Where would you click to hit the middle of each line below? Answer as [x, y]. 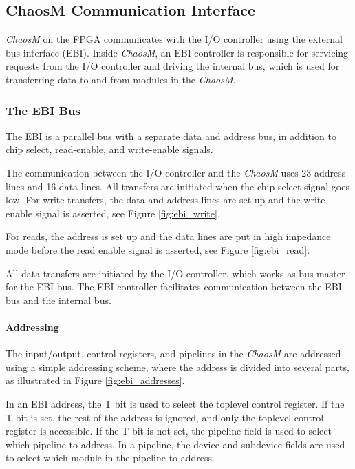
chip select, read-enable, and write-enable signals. [109, 149]
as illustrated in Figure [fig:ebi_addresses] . [95, 380]
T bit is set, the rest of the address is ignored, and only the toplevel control [165, 417]
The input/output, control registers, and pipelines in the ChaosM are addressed [173, 353]
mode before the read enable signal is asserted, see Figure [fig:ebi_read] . [158, 249]
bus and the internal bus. [58, 300]
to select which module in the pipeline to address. [110, 458]
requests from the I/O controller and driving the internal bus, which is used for [173, 66]
